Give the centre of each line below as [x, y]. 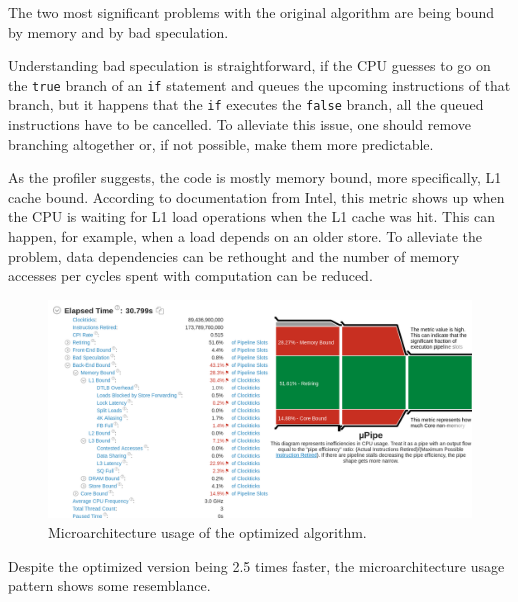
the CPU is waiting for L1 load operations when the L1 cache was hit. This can [252, 216]
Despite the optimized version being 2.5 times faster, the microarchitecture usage [256, 565]
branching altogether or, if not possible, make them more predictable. [221, 143]
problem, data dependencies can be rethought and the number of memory [234, 255]
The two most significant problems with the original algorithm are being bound [251, 12]
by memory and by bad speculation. [118, 31]
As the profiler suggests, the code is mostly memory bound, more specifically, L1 [255, 177]
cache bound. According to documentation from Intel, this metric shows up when [256, 196]
